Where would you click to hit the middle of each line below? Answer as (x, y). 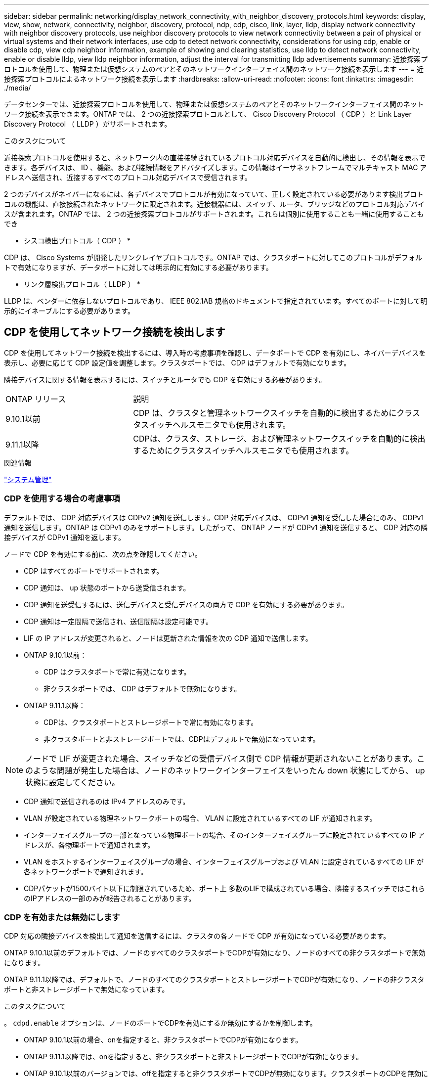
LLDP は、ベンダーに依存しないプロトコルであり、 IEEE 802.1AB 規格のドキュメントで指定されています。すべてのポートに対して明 (216, 301)
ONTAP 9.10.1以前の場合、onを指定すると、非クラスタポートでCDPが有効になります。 (163, 1040)
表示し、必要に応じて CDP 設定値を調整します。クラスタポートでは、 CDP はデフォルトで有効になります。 (177, 362)
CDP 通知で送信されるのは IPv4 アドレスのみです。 (107, 801)
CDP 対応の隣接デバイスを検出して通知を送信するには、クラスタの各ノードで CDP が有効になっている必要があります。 (197, 936)
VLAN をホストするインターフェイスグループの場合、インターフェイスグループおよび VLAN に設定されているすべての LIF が (224, 861)
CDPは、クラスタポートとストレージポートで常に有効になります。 (151, 722)
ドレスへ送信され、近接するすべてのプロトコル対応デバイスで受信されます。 (128, 177)
